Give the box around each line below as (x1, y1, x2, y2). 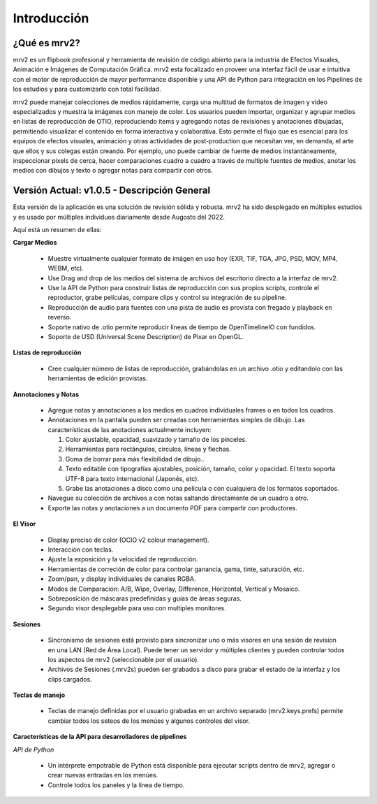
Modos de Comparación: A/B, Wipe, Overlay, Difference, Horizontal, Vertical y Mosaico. (47, 584, 300, 593)
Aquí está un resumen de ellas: (13, 226, 102, 234)
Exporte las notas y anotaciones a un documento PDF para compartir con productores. (47, 503, 298, 512)
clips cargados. (47, 675, 92, 683)
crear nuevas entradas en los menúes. (47, 771, 158, 780)
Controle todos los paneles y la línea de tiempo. (47, 780, 185, 789)
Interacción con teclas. (47, 545, 114, 554)
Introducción (13, 10, 89, 26)
